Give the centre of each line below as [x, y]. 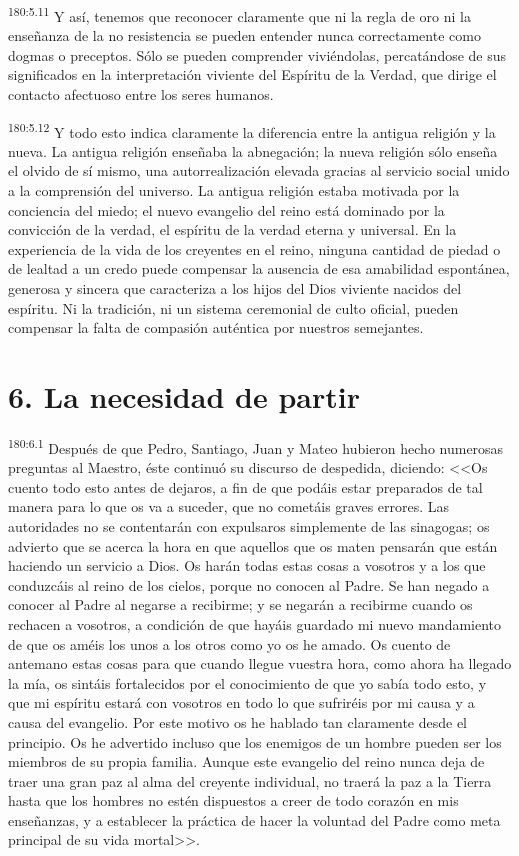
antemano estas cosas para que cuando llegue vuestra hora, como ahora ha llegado [260, 663]
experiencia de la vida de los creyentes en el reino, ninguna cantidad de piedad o [254, 248]
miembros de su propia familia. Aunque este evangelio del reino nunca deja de [246, 761]
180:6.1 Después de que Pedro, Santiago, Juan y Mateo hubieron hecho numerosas [256, 446]
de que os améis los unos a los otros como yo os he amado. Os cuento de [229, 643]
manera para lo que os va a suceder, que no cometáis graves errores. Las [229, 506]
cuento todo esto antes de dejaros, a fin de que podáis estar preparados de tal [245, 486]
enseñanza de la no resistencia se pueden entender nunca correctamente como [244, 35]
